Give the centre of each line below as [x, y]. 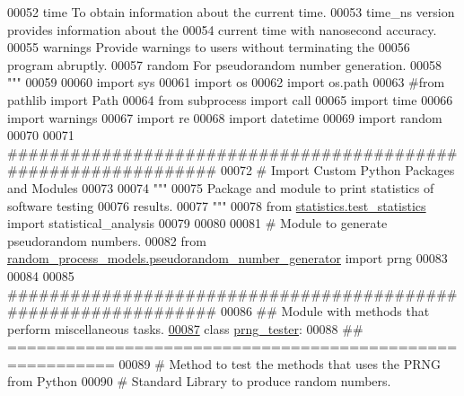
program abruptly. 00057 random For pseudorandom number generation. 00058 [225, 64]
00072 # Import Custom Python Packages [337, 170]
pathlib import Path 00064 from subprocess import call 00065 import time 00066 [230, 99]
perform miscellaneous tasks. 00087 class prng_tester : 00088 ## [185, 328]
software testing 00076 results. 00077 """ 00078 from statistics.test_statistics [217, 205]
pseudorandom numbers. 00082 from [107, 240]
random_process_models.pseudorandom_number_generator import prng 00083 [228, 258]
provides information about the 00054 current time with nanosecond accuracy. [222, 29]
